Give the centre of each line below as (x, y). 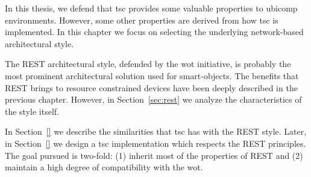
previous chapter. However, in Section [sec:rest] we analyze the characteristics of (153, 99)
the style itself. (32, 111)
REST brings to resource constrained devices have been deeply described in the (151, 87)
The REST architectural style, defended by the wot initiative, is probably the (148, 64)
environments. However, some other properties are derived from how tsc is (142, 20)
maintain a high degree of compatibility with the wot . (104, 167)
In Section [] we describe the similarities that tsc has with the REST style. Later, (156, 131)
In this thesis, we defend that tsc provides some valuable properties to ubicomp (151, 8)
